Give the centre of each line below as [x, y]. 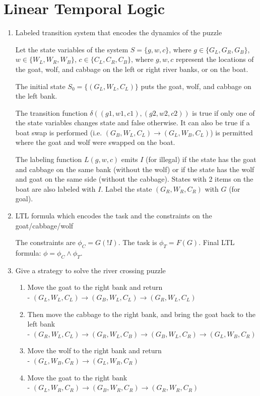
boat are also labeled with [55, 188]
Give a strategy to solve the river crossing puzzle [90, 270]
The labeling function [49, 159]
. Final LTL [217, 242]
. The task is [138, 242]
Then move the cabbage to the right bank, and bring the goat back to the [141, 314]
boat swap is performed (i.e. [59, 132]
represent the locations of [215, 59]
